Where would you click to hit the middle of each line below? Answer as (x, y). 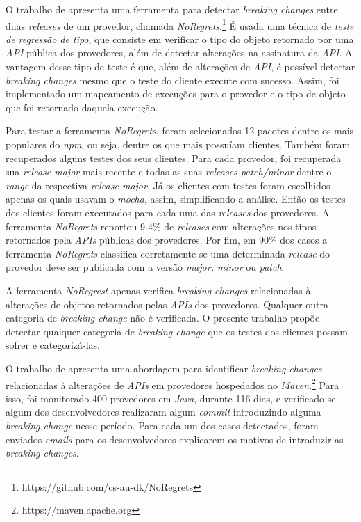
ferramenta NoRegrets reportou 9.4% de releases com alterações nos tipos (161, 226)
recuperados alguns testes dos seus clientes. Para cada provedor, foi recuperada (174, 158)
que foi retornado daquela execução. (82, 107)
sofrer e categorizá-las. (53, 345)
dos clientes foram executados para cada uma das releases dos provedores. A (168, 212)
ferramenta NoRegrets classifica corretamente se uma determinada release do (168, 253)
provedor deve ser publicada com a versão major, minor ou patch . (145, 267)
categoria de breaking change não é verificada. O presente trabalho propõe (163, 318)
